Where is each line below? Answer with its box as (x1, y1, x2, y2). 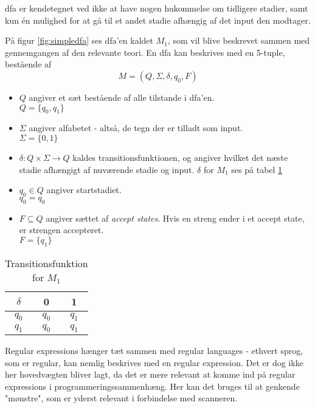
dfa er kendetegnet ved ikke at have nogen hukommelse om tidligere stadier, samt (5, 2, 308, 14)
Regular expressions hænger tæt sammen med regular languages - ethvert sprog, (5, 344, 303, 357)
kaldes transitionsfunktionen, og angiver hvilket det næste (72, 151, 288, 163)
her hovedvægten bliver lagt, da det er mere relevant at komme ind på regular (5, 368, 296, 381)
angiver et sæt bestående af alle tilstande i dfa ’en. (29, 90, 215, 103)
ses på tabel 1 (231, 163, 283, 175)
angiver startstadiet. (46, 183, 122, 196)
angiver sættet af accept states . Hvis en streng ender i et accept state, (46, 211, 305, 224)
